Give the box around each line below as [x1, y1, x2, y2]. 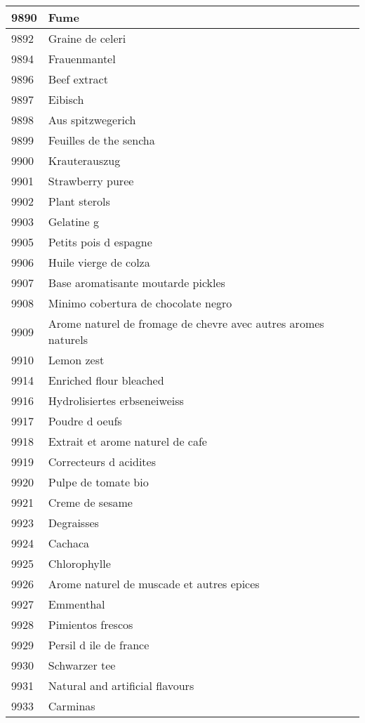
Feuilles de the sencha [48, 132, 155, 148]
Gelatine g [48, 213, 99, 230]
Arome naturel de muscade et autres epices [48, 576, 260, 592]
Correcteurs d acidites [48, 453, 156, 470]
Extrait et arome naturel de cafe [48, 433, 207, 449]
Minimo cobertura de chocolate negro [48, 295, 232, 311]
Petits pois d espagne [48, 234, 152, 250]
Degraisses [48, 515, 99, 531]
